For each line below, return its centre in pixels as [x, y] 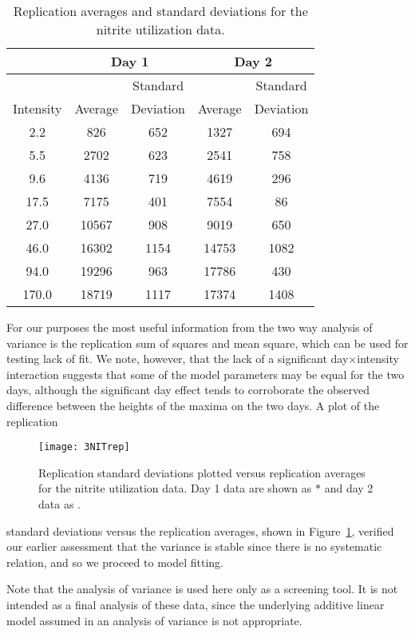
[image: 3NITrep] [84, 447]
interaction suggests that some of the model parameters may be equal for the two [206, 374]
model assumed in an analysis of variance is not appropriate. [154, 620]
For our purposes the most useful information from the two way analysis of [190, 327]
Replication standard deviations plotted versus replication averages [202, 472]
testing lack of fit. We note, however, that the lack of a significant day [178, 359]
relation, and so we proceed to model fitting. [115, 562]
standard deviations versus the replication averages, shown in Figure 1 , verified [200, 530]
